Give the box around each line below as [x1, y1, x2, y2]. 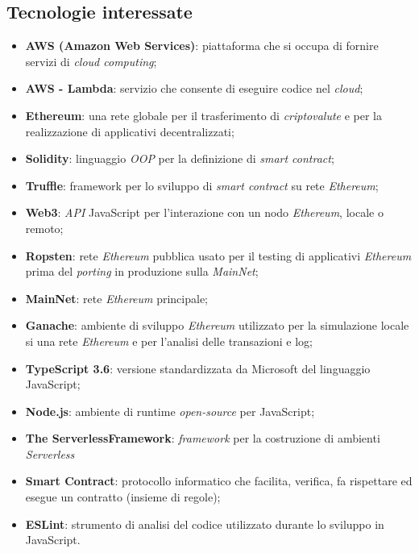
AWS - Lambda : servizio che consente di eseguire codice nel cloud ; [25, 80, 363, 97]
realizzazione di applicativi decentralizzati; [25, 123, 234, 139]
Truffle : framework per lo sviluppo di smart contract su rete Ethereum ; [25, 177, 379, 193]
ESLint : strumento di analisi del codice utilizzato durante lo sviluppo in [25, 515, 384, 532]
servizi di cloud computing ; [25, 52, 157, 69]
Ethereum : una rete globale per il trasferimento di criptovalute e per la [25, 106, 383, 123]
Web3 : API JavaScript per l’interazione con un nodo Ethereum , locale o [25, 204, 384, 221]
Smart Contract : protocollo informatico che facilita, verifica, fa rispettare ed [25, 472, 413, 489]
